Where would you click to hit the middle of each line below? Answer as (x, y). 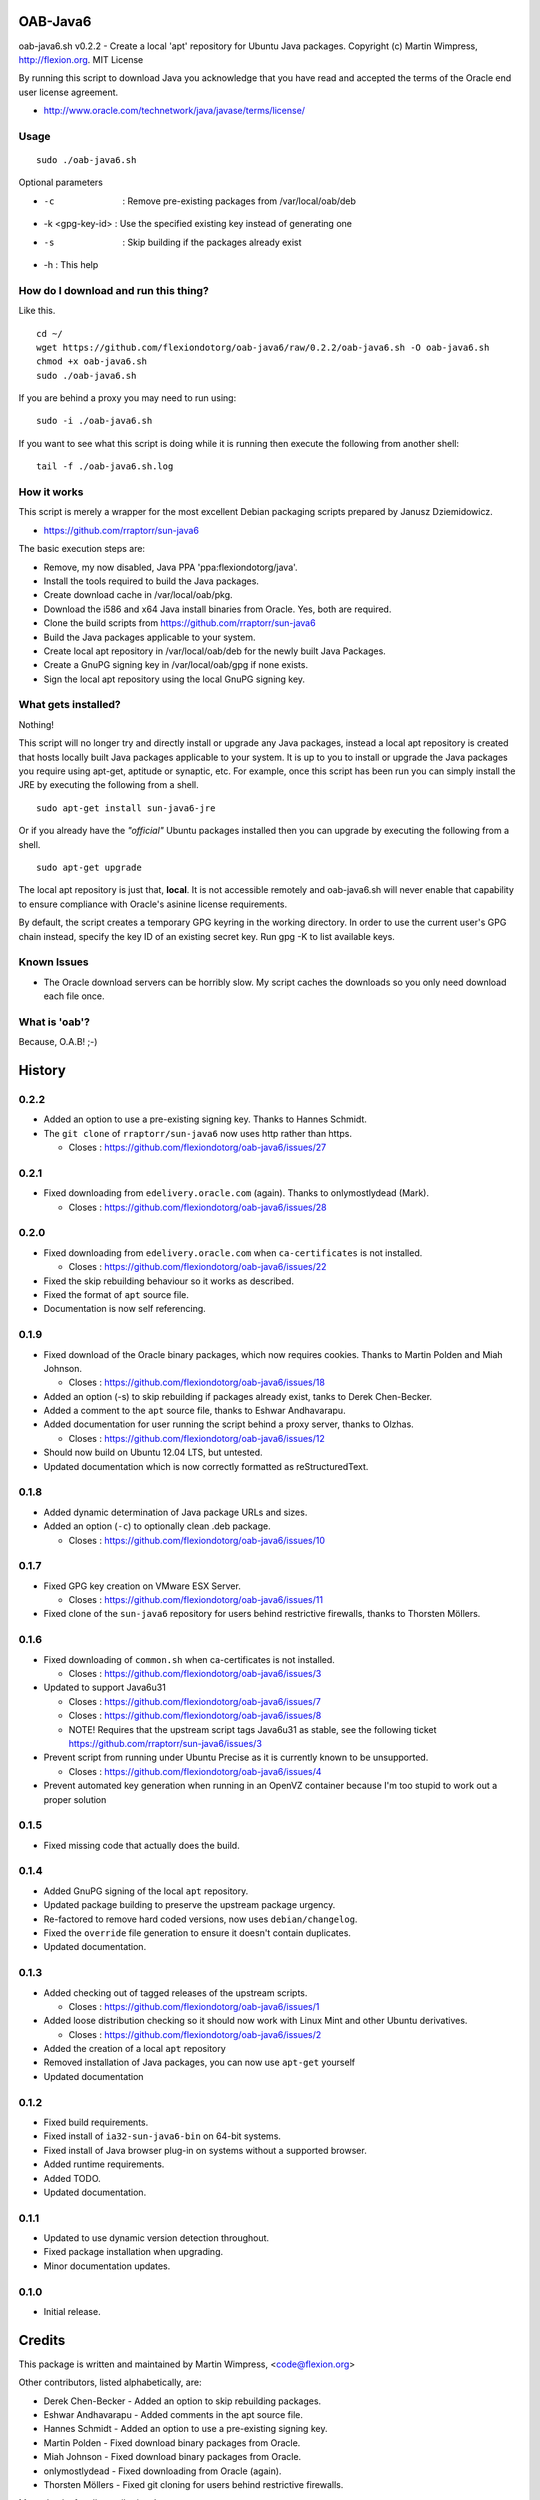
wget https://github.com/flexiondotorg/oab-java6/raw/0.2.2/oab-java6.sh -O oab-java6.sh (263, 347)
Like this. (37, 311)
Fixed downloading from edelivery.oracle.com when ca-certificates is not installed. (233, 1252)
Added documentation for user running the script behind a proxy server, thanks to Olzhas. (228, 1424)
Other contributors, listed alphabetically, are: (110, 2382)
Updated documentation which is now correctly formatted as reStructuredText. (206, 1466)
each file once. (74, 996)
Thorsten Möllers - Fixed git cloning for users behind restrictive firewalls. (193, 2485)
